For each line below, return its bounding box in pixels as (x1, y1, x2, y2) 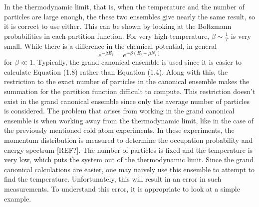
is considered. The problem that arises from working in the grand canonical (4, 105, 235, 116)
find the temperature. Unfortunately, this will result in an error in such (4, 174, 222, 184)
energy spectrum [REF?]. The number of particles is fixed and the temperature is (4, 144, 253, 155)
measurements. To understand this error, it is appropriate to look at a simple (4, 184, 240, 194)
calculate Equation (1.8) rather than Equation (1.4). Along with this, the (4, 66, 228, 77)
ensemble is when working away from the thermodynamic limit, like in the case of (4, 115, 254, 125)
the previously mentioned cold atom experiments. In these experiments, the (4, 125, 235, 135)
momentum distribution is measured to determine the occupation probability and (4, 135, 253, 145)
